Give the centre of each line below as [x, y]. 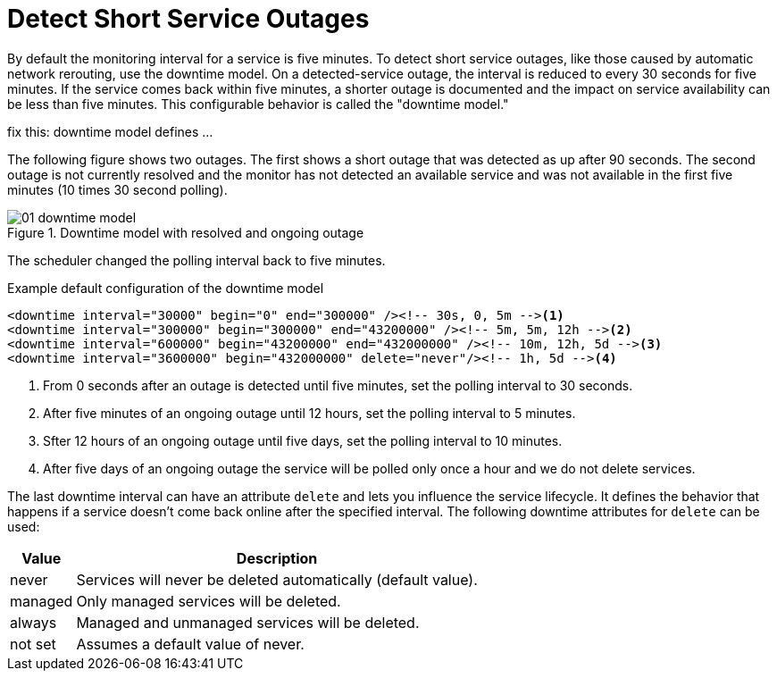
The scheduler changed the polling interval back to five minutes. [196, 260]
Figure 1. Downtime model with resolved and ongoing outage [186, 232]
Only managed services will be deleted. [209, 601]
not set [33, 644]
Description [277, 558]
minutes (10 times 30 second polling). [117, 189]
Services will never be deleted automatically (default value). [277, 579]
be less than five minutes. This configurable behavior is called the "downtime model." [258, 104]
